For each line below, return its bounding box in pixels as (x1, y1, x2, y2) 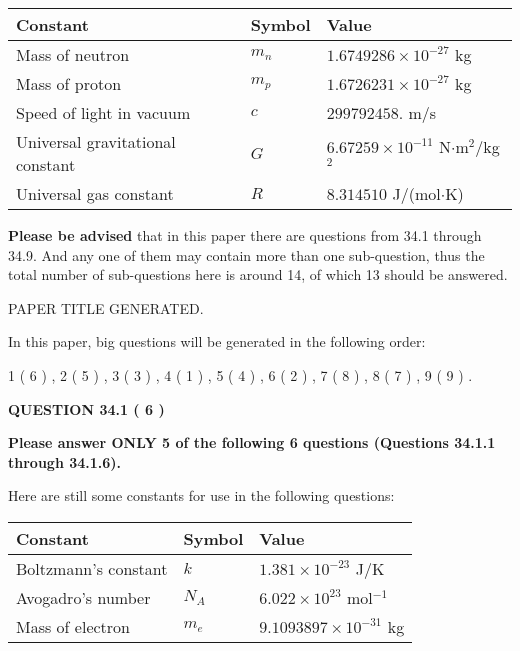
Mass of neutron (16, 43, 130, 66)
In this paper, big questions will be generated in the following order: (8, 331, 426, 352)
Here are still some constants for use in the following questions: (8, 485, 395, 506)
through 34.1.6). (8, 451, 122, 472)
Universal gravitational (16, 130, 176, 153)
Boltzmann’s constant (16, 556, 168, 580)
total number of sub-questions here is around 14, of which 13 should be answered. (8, 264, 508, 285)
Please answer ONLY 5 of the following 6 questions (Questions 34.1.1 (8, 432, 496, 453)
